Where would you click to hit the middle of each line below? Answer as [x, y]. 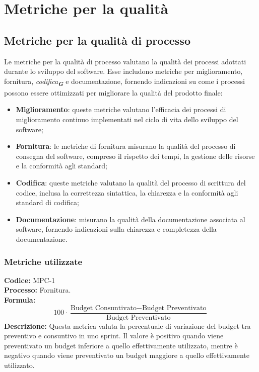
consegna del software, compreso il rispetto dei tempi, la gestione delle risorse [135, 156]
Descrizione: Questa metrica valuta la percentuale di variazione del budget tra [127, 325]
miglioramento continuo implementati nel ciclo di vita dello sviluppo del [127, 119]
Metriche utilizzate [43, 261]
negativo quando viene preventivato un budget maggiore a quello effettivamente [127, 355]
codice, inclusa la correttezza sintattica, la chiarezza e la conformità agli [127, 192]
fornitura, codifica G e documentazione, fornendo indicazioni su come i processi [124, 82]
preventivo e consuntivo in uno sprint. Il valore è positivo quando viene [114, 336]
